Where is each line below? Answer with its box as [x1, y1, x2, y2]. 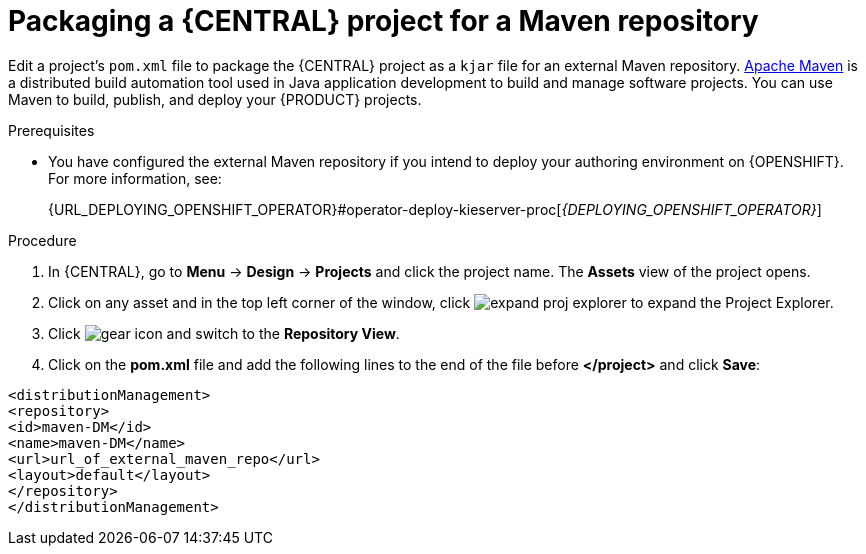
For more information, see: [48, 169, 222, 187]
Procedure [8, 231, 77, 249]
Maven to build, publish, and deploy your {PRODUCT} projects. [8, 90, 422, 108]
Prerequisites [8, 121, 95, 139]
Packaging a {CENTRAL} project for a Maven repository [8, 4, 759, 38]
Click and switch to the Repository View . [48, 324, 400, 342]
